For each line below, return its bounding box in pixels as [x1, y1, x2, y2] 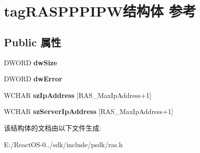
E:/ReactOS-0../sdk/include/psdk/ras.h [4, 139, 123, 149]
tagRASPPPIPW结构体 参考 [4, 1, 196, 21]
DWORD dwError [4, 74, 62, 84]
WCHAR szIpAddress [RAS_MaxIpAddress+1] [4, 90, 151, 100]
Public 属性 [4, 34, 61, 49]
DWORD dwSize [4, 57, 57, 67]
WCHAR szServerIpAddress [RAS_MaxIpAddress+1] [4, 106, 173, 116]
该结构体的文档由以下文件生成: [4, 122, 101, 133]
